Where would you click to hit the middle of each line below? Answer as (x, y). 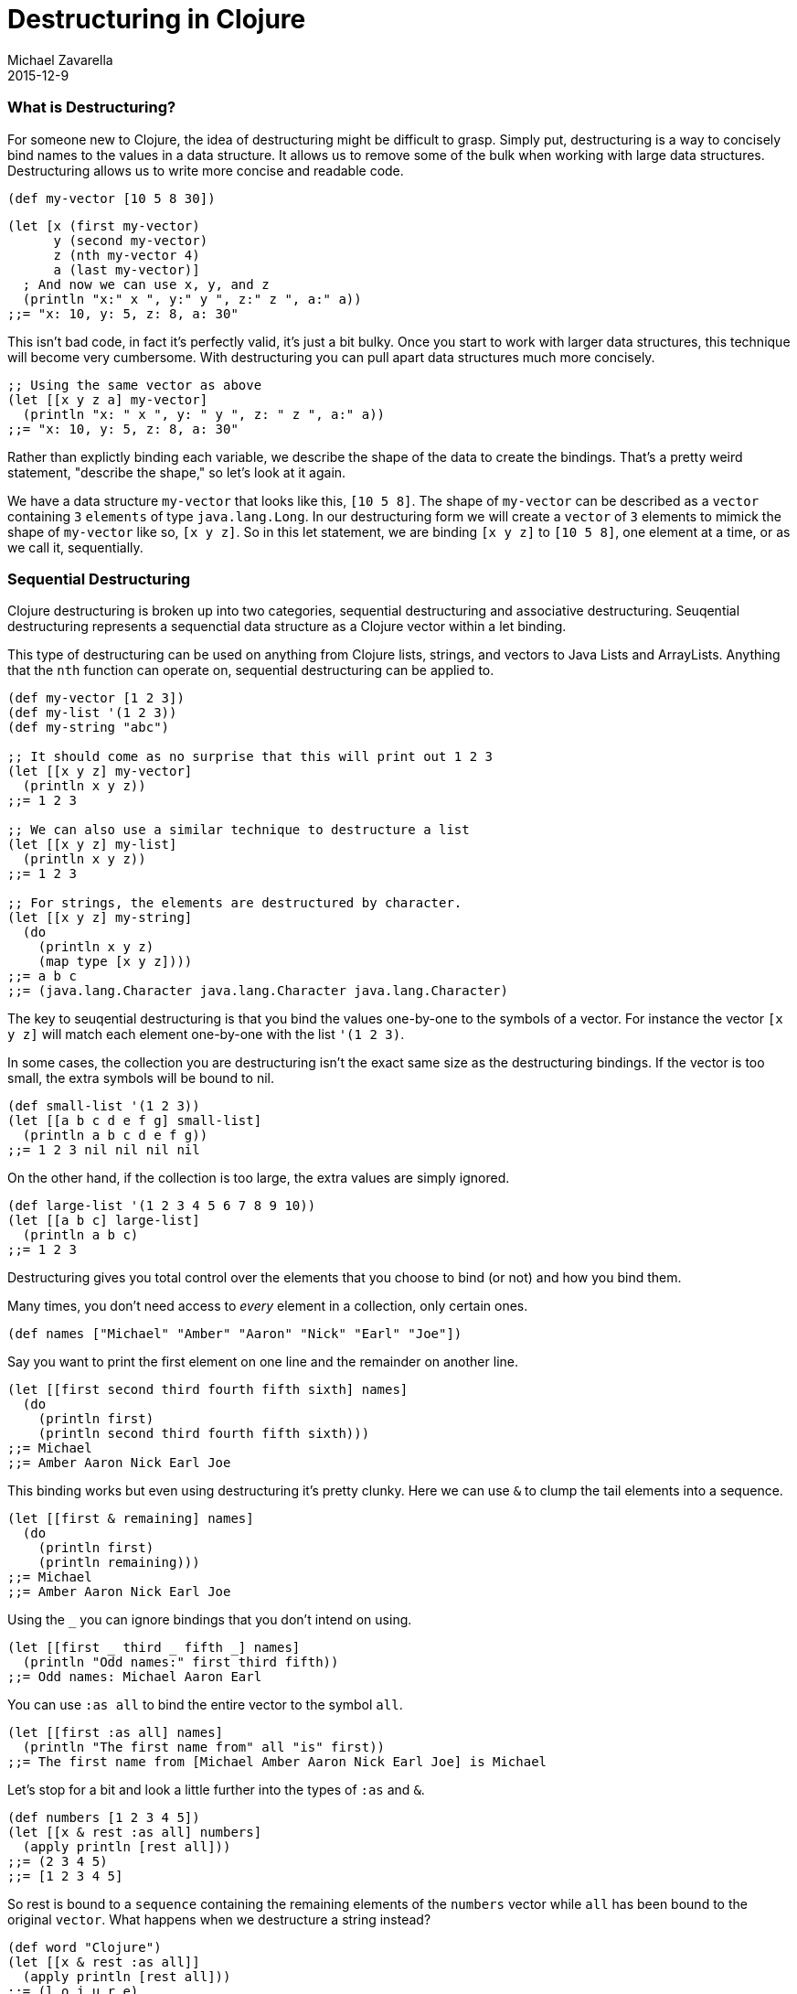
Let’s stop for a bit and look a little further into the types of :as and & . (216, 1790)
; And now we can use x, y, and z (146, 284)
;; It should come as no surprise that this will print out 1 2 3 (250, 757)
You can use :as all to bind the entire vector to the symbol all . (205, 1705)
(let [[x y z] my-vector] (100, 772)
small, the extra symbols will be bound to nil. (141, 1078)
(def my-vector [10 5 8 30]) (112, 198)
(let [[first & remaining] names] (131, 1519)
